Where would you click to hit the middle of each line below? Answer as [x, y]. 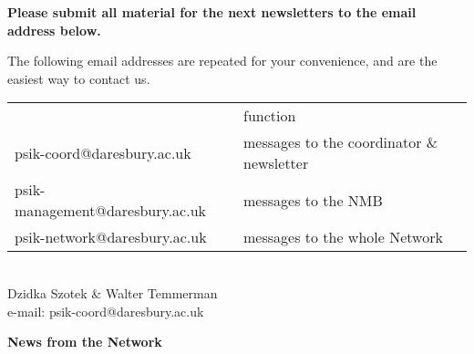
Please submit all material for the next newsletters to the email [212, 12]
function [269, 116]
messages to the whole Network [343, 237]
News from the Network [85, 342]
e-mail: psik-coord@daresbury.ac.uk [106, 311]
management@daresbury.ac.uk [110, 211]
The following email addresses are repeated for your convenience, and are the [222, 61]
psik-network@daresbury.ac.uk [111, 237]
